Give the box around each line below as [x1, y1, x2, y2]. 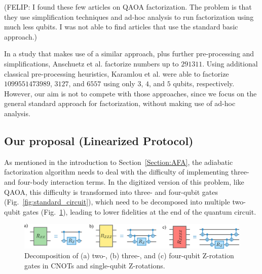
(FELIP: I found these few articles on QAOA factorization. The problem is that [4, 2, 252, 12]
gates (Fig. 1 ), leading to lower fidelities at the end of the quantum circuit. [22, 206, 256, 217]
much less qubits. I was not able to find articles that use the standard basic [4, 21, 238, 32]
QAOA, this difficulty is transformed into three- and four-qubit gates [4, 186, 218, 197]
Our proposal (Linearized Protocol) [4, 132, 194, 148]
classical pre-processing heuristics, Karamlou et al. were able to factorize [4, 68, 229, 79]
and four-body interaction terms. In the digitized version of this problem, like [4, 176, 244, 187]
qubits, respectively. [173, 78, 235, 89]
